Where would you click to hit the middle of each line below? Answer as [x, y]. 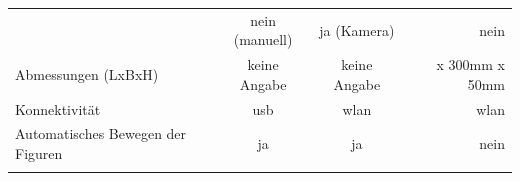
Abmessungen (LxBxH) [87, 73]
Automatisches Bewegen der [101, 133]
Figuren [39, 153]
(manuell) [263, 39]
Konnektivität [58, 108]
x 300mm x [470, 64]
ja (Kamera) [357, 29]
